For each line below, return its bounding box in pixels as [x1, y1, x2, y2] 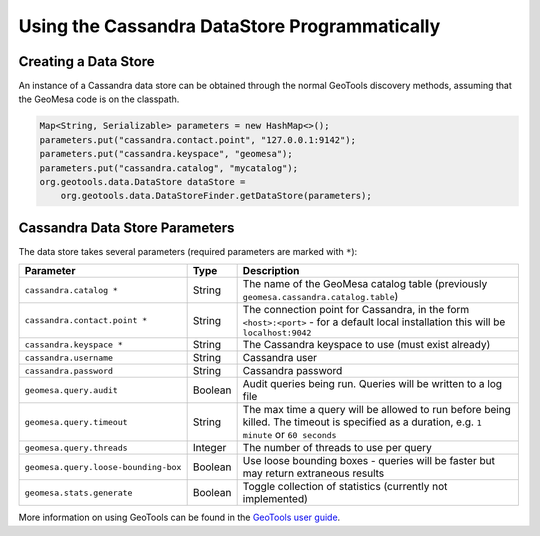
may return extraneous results [242, 466, 385, 480]
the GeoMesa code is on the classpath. [18, 93, 180, 105]
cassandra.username [24, 352, 114, 363]
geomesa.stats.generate [24, 487, 133, 498]
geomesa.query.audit [24, 385, 119, 395]
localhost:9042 [242, 328, 312, 339]
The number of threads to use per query [242, 441, 432, 455]
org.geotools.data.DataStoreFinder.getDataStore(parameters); [60, 190, 372, 202]
